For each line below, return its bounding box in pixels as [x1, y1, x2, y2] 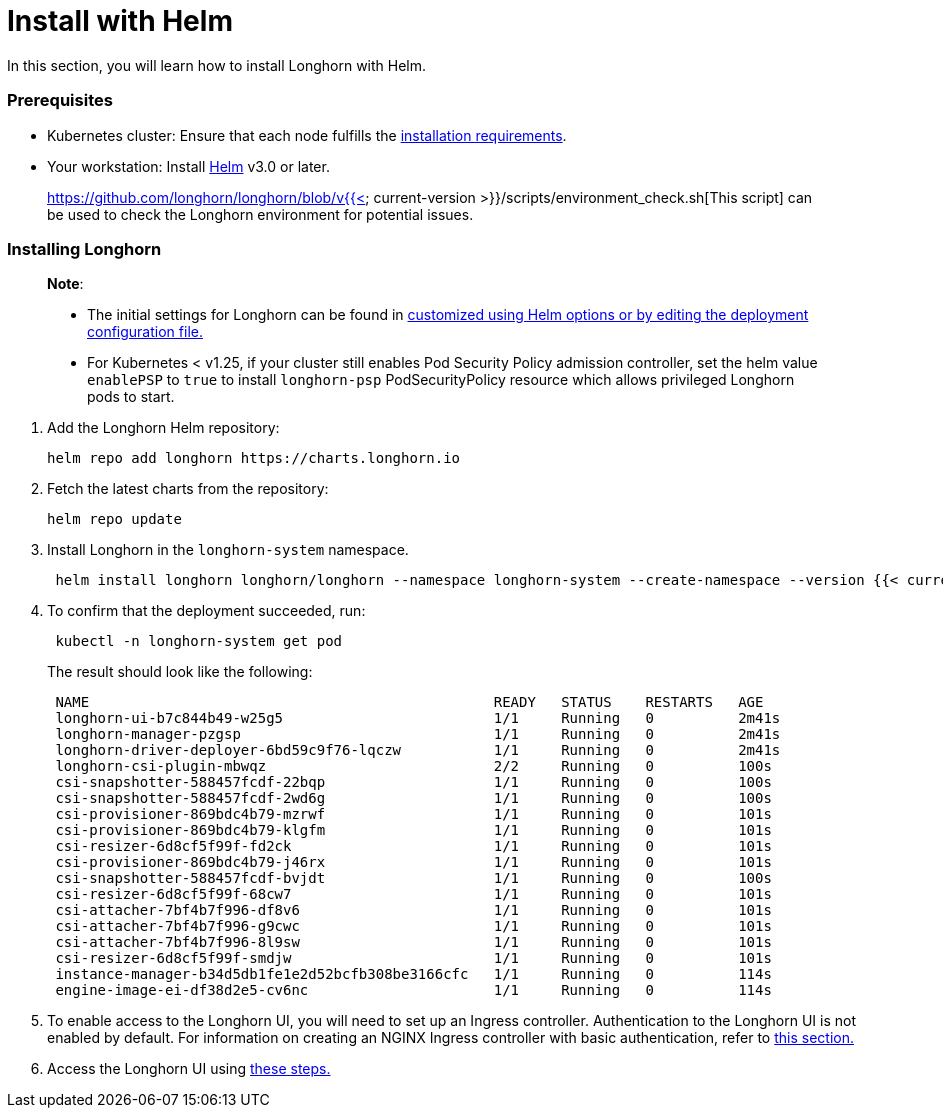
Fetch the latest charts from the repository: [47, 480, 329, 498]
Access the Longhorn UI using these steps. [47, 1060, 331, 1078]
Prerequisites [7, 90, 113, 111]
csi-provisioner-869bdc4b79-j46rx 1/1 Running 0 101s [55, 854, 772, 871]
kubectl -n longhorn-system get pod [55, 633, 343, 650]
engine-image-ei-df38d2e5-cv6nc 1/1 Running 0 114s [55, 982, 772, 999]
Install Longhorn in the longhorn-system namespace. [47, 541, 409, 559]
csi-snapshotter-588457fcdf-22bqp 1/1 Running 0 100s [55, 774, 772, 791]
